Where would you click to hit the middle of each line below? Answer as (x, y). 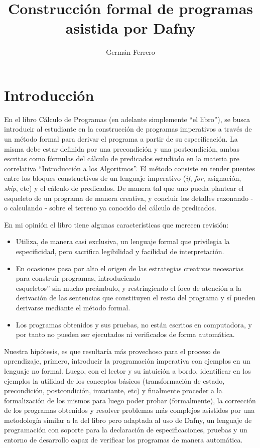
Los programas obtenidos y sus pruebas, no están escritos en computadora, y (134, 324)
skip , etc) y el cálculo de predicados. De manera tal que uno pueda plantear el (124, 188)
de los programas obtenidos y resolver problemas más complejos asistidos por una (129, 410)
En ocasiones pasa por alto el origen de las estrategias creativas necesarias (130, 268)
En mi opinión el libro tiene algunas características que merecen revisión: (116, 224)
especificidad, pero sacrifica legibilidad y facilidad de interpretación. (120, 251)
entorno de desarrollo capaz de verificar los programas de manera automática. (123, 440)
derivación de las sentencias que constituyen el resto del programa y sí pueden (136, 298)
